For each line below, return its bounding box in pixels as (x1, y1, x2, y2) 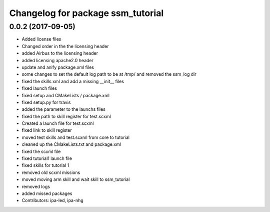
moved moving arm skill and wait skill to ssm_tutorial (21, 176, 130, 182)
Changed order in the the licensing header (21, 43, 109, 49)
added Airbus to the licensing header (21, 50, 98, 56)
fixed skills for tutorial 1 (21, 162, 69, 168)
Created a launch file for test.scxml (21, 120, 94, 126)
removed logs (21, 183, 50, 189)
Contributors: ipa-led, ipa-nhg (21, 197, 83, 203)
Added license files (21, 36, 61, 42)
